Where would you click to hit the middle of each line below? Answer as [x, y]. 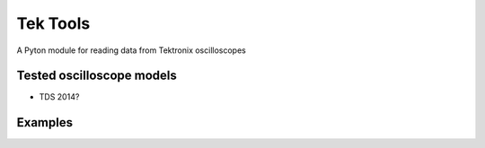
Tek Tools [53, 23]
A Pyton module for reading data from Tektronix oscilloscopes [131, 50]
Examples [45, 122]
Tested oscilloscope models [97, 76]
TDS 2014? [59, 97]
